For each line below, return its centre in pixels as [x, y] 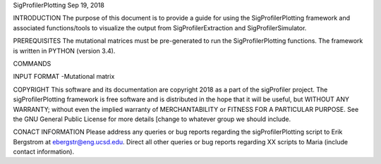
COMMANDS [32, 63]
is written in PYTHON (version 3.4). [64, 51]
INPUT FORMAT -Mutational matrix [64, 77]
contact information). [43, 152]
